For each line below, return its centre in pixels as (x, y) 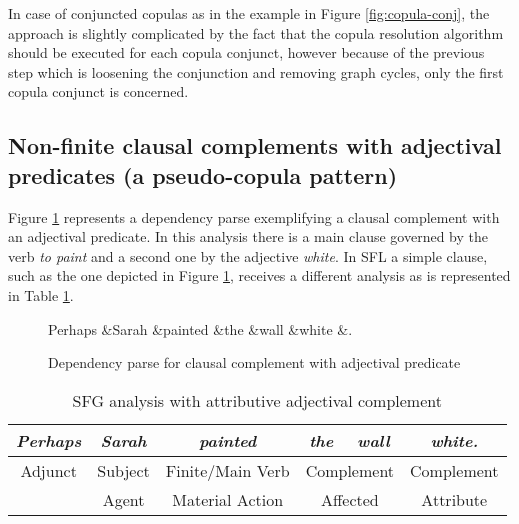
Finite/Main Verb (227, 470)
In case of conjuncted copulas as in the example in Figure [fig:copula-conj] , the (249, 13)
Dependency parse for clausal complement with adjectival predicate (254, 362)
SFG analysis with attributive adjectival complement (257, 400)
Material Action (228, 499)
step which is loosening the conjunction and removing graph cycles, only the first (256, 71)
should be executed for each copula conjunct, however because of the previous (246, 52)
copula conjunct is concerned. (98, 91)
